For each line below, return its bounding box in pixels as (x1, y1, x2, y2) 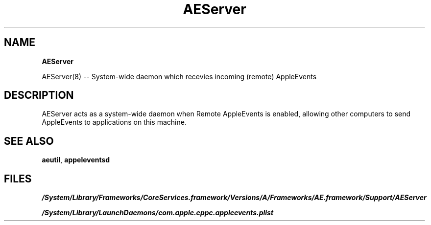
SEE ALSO (4, 135, 54, 147)
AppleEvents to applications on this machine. (42, 118, 187, 127)
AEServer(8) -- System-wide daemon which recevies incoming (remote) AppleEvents (42, 72, 317, 81)
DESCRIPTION (4, 89, 74, 102)
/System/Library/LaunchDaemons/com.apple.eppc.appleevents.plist (42, 208, 274, 217)
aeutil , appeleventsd (42, 156, 110, 164)
